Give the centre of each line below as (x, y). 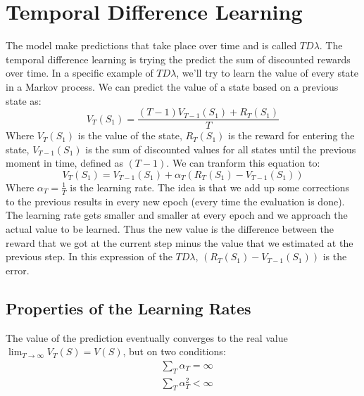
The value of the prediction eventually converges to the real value (147, 337)
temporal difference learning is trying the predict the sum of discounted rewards (178, 59)
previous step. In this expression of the (89, 256)
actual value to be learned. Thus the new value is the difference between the (170, 228)
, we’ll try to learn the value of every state (268, 73)
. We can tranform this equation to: (243, 163)
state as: (24, 100)
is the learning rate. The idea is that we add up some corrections (210, 187)
